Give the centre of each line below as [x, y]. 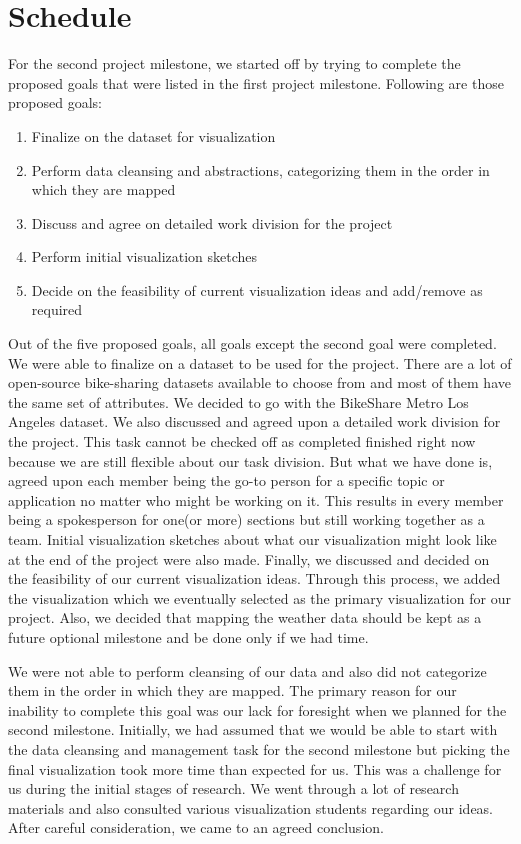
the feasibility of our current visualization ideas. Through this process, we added [254, 578]
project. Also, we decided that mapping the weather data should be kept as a [245, 617]
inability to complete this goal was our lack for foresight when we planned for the [257, 709]
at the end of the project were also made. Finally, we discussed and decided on [249, 558]
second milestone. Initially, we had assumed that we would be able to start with [253, 729]
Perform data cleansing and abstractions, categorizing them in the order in [260, 169]
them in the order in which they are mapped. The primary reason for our [232, 690]
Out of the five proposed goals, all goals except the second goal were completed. [252, 343]
